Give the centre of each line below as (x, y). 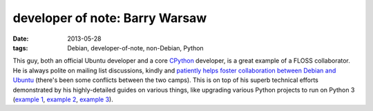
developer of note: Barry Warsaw (110, 18)
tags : (20, 48)
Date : (21, 39)
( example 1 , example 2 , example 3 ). (63, 99)
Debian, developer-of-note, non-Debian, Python (135, 48)
